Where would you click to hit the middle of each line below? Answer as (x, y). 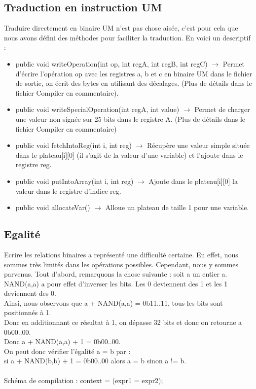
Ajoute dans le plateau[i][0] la (193, 181)
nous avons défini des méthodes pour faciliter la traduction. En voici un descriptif (127, 37)
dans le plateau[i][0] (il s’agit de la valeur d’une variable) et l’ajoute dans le (129, 155)
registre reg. (34, 164)
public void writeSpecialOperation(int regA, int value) (97, 109)
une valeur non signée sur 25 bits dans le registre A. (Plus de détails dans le (130, 119)
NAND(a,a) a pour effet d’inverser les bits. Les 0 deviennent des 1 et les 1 (116, 283)
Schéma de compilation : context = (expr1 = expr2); (84, 380)
